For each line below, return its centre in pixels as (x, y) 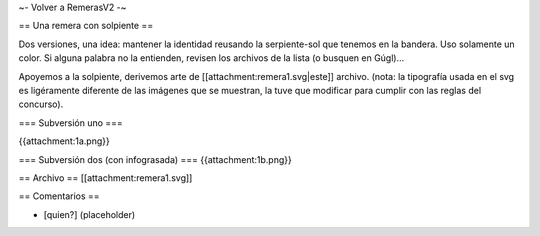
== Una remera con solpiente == (86, 26)
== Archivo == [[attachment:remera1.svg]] (105, 177)
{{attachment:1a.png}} (64, 141)
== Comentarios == (59, 196)
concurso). (41, 104)
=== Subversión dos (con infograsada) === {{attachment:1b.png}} (155, 159)
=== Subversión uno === (71, 122)
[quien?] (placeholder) (89, 214)
